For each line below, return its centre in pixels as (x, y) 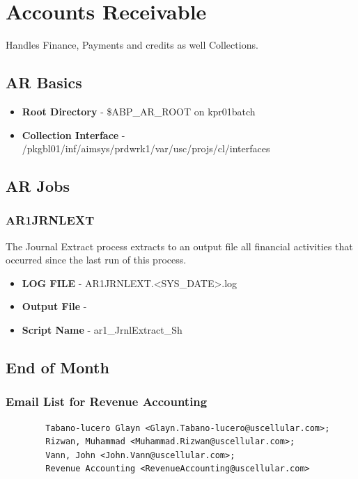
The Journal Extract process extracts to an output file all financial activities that (179, 246)
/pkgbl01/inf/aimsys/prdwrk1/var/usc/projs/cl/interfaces (146, 148)
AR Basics (44, 82)
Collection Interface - (73, 135)
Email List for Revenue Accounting (107, 401)
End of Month (57, 367)
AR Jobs (38, 186)
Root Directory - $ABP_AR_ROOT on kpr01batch (139, 111)
